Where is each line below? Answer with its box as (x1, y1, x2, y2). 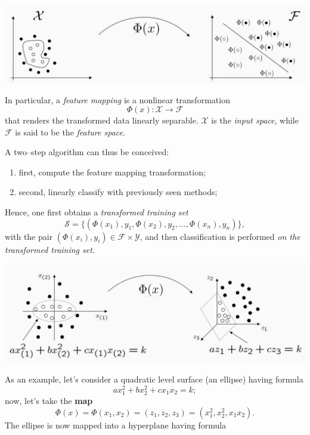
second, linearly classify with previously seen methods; (18, 186, 218, 198)
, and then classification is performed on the (139, 230, 300, 242)
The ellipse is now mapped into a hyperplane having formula (5, 418, 227, 431)
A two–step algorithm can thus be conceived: (5, 146, 169, 158)
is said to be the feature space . (15, 125, 125, 138)
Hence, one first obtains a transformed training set (5, 206, 188, 218)
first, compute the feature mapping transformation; (18, 165, 206, 178)
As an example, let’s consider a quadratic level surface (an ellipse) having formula (5, 373, 303, 385)
